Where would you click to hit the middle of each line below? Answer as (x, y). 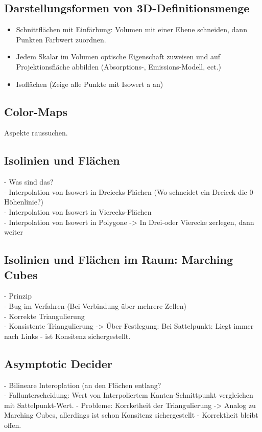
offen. (13, 425)
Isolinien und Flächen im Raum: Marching (119, 259)
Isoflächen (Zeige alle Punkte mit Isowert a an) (90, 84)
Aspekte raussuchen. (36, 133)
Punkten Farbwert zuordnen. (61, 39)
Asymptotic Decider (58, 363)
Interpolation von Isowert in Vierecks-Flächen (80, 211)
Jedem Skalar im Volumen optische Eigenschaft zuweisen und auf (118, 56)
